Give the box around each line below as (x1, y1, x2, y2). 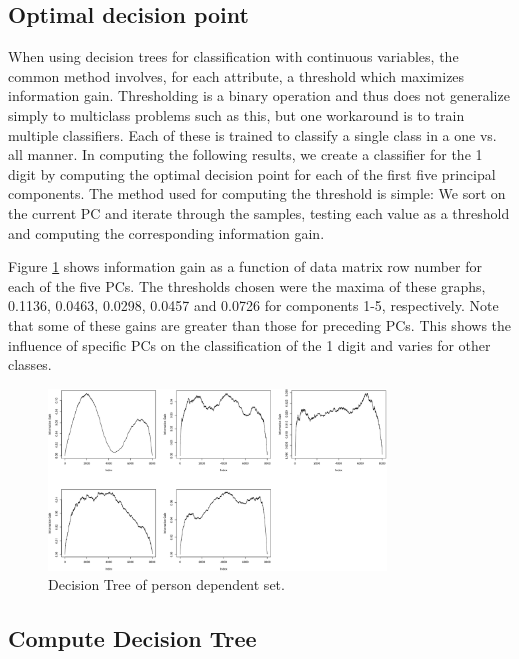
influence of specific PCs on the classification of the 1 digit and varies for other (8, 334, 491, 355)
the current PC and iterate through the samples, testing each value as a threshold (8, 202, 510, 223)
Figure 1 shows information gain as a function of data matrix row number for (8, 256, 482, 277)
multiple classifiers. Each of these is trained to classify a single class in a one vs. (8, 124, 497, 145)
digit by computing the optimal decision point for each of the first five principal (8, 163, 496, 184)
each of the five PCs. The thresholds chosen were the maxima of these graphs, (8, 275, 486, 296)
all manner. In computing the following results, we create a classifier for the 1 (8, 144, 483, 165)
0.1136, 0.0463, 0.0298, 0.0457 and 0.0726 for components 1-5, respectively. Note (8, 295, 499, 316)
